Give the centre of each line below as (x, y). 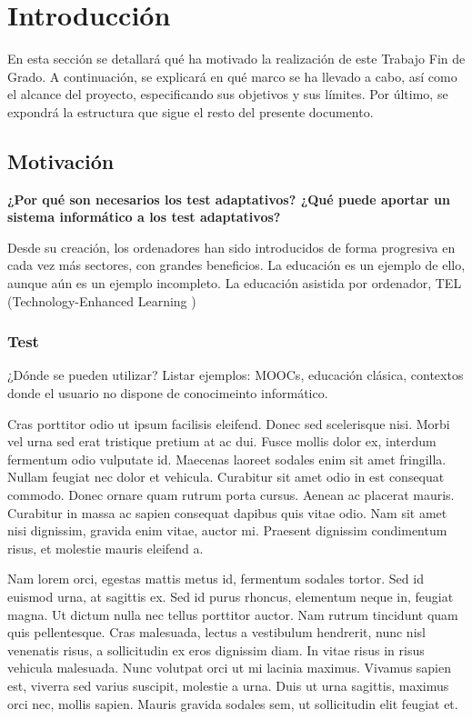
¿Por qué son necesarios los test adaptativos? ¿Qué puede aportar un (229, 199)
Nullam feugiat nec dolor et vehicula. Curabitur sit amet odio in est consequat (226, 477)
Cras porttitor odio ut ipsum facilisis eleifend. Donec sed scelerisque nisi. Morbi (229, 423)
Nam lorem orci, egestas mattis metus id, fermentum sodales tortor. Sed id (216, 579)
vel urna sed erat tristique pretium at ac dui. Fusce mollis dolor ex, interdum (222, 441)
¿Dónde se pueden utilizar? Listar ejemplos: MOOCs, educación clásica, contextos (236, 375)
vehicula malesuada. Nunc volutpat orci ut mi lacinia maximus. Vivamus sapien (230, 668)
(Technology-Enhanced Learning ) (102, 300)
